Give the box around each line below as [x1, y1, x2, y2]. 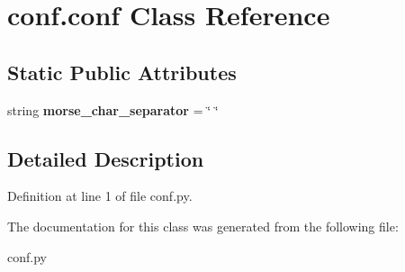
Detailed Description [7, 144, 204, 172]
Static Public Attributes [7, 58, 237, 86]
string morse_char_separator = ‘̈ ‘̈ [7, 100, 219, 119]
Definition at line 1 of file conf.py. [7, 186, 193, 205]
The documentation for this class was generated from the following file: [7, 216, 399, 235]
